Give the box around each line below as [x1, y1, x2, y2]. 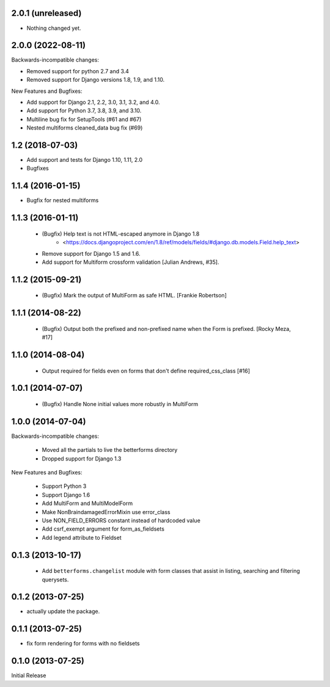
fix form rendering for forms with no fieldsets [26, 640, 140, 647]
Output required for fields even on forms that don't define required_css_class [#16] [42, 367, 251, 374]
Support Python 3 [42, 482, 87, 490]
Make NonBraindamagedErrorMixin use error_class [42, 508, 170, 515]
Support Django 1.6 [42, 491, 90, 498]
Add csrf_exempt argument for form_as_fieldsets [42, 525, 165, 533]
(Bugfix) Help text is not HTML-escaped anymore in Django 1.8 [42, 230, 200, 238]
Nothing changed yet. [26, 24, 82, 32]
